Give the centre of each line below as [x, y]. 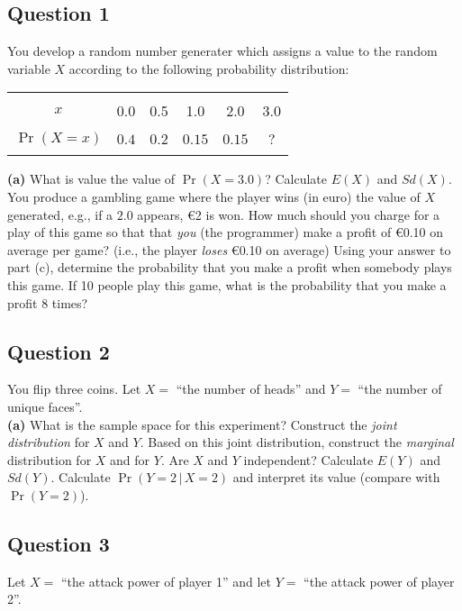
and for [130, 459]
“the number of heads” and [251, 389]
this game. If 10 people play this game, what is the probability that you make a [227, 284]
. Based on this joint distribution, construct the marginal [297, 442]
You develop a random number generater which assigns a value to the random [222, 51]
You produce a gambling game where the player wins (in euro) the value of [214, 196]
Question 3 [59, 543]
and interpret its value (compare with [336, 477]
